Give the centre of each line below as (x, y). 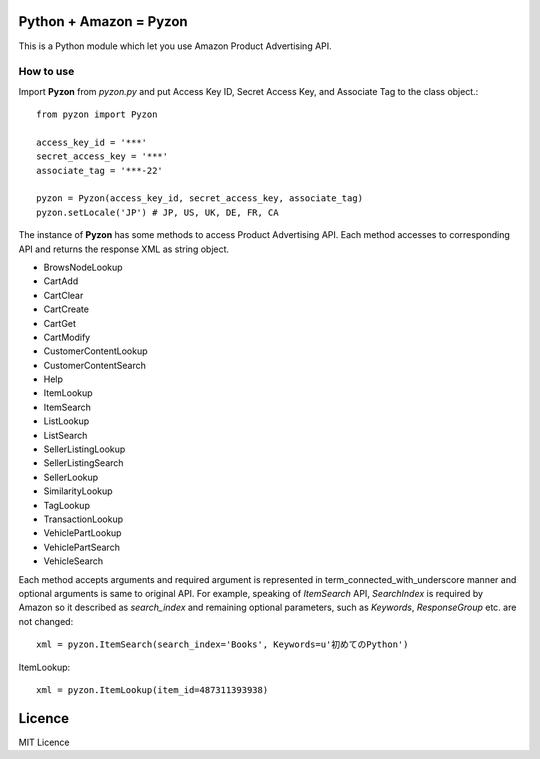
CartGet (60, 323)
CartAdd (61, 281)
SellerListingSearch (83, 463)
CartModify (67, 337)
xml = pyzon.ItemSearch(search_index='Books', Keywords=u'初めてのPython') (222, 644)
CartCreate (66, 309)
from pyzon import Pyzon (97, 114)
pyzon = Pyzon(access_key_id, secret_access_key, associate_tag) (200, 198)
